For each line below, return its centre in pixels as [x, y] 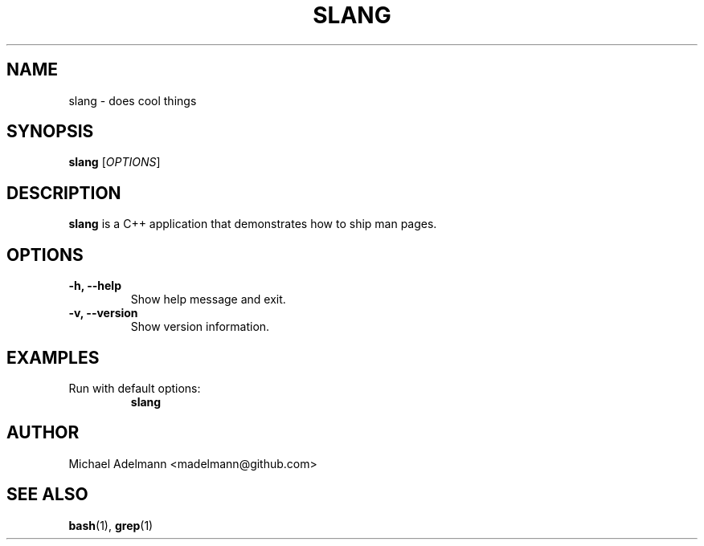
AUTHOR [43, 433]
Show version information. [200, 327]
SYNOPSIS [50, 132]
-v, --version [103, 313]
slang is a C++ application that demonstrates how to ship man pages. [253, 224]
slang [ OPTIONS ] [115, 162]
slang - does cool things [133, 100]
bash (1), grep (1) [111, 525]
